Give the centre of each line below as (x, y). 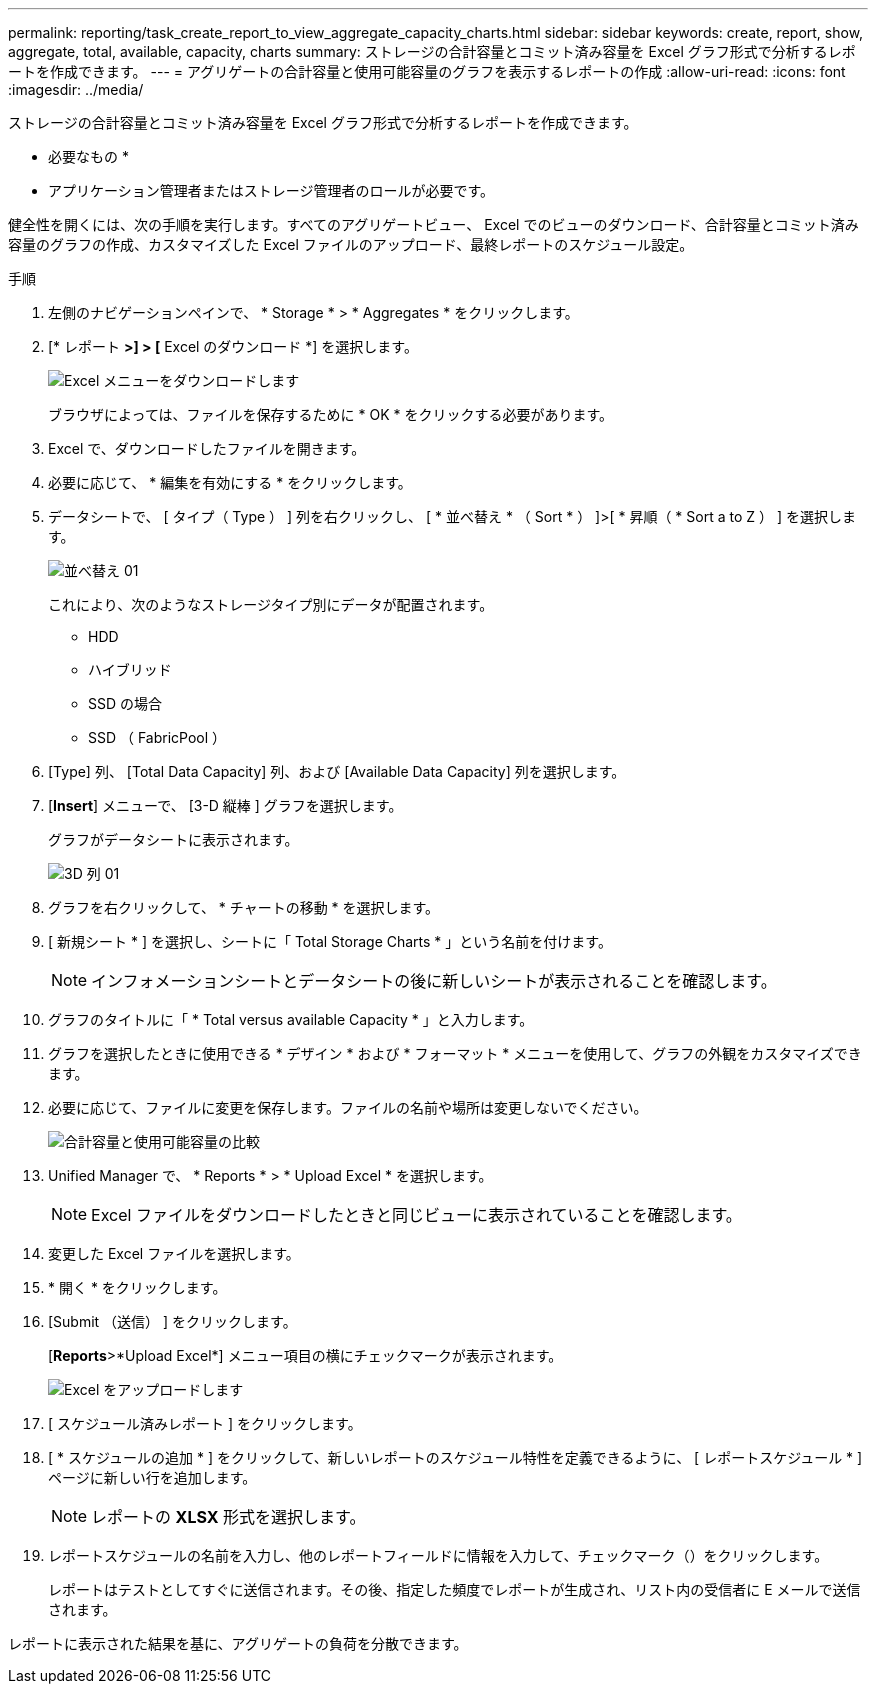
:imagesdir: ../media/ (76, 89)
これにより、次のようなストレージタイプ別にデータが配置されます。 (271, 604)
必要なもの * (88, 156)
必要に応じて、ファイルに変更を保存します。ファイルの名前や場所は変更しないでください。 (348, 1107)
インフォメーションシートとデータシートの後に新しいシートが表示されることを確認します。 (434, 981)
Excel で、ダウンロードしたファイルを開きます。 (207, 448)
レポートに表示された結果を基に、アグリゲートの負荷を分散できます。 (238, 1643)
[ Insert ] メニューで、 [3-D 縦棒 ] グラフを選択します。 (225, 805)
